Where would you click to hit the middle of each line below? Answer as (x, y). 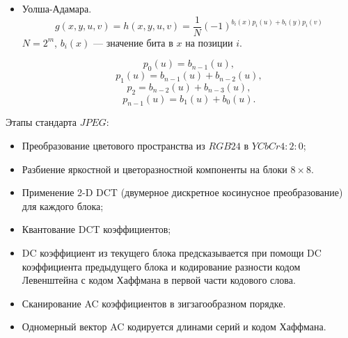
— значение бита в (133, 42)
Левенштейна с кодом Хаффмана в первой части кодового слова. (159, 280)
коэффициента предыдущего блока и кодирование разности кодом (161, 266)
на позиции (209, 42)
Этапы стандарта (41, 122)
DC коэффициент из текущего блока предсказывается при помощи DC (172, 252)
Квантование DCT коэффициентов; (96, 229)
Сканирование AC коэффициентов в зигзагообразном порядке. (154, 303)
